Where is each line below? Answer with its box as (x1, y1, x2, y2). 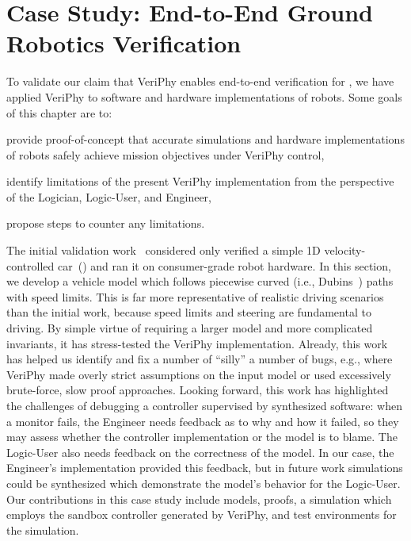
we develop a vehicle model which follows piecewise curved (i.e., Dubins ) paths (6, 273, 394, 290)
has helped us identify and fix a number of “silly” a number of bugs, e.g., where (6, 351, 393, 367)
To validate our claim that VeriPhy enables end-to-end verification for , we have (6, 73, 394, 90)
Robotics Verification (6, 27, 242, 59)
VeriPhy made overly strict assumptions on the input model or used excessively (6, 366, 391, 382)
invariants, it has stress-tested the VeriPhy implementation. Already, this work (6, 335, 388, 351)
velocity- (324, 242, 366, 259)
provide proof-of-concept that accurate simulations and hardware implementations (6, 131, 405, 148)
